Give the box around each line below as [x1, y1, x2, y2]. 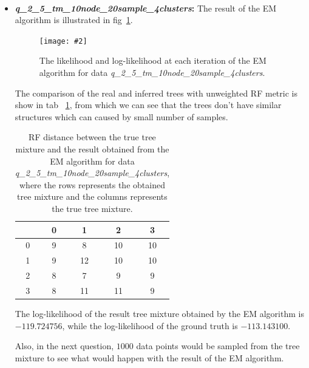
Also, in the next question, [15, 339, 114, 352]
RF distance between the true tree [29, 131, 156, 143]
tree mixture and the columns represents [17, 190, 168, 203]
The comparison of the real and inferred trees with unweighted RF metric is [15, 86, 297, 99]
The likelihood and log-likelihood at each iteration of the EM [39, 54, 267, 67]
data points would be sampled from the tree [136, 339, 300, 352]
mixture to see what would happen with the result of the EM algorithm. [15, 351, 284, 364]
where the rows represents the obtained [19, 178, 165, 191]
